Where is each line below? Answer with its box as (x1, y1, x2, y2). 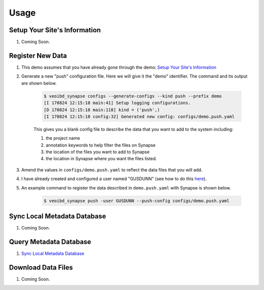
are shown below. (21, 80, 57, 86)
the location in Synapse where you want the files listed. (45, 156, 157, 162)
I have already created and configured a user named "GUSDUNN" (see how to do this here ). (21, 176, 207, 182)
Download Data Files (9, 263, 73, 271)
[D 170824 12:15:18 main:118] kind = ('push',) (44, 107, 160, 112)
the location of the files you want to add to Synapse (45, 149, 150, 155)
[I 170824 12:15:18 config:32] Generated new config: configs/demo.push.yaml (44, 114, 235, 119)
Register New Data (9, 51, 67, 60)
